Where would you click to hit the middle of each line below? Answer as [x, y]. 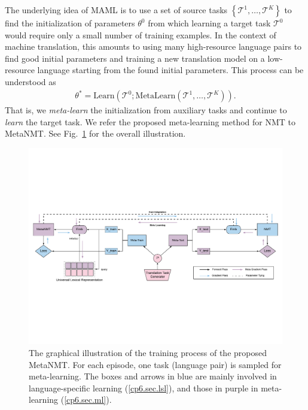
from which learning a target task [209, 23]
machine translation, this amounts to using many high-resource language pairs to [153, 46]
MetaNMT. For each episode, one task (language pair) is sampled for [155, 364]
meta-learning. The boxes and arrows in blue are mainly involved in [153, 376]
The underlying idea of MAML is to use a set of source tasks [116, 10]
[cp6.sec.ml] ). [88, 400]
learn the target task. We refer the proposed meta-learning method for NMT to [150, 121]
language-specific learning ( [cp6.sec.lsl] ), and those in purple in [144, 388]
